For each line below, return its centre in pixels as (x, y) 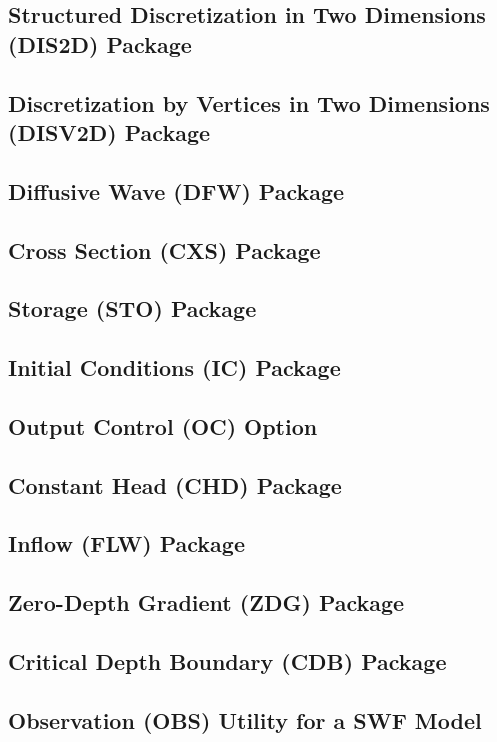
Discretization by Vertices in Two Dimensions (249, 102)
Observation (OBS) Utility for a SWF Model (245, 719)
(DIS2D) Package (100, 43)
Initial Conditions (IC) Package (174, 367)
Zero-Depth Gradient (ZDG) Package (206, 602)
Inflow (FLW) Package (126, 543)
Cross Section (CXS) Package (164, 249)
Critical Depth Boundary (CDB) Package (227, 660)
